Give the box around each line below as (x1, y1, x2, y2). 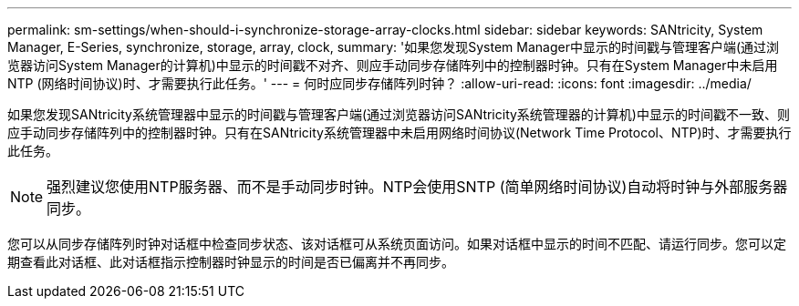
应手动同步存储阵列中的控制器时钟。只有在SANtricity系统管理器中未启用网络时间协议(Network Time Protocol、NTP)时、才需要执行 (7, 125, 792, 140)
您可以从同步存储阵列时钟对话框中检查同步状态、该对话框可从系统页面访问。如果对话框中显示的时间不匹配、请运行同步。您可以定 (7, 236, 786, 251)
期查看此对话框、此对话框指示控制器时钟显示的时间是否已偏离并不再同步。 (7, 254, 454, 270)
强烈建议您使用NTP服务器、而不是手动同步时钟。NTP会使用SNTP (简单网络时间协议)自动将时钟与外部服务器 (47, 178, 788, 196)
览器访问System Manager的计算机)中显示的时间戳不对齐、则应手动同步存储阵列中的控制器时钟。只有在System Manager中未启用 (7, 57, 778, 73)
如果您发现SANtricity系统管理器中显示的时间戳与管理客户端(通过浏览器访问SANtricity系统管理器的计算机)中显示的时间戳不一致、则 (7, 107, 790, 122)
